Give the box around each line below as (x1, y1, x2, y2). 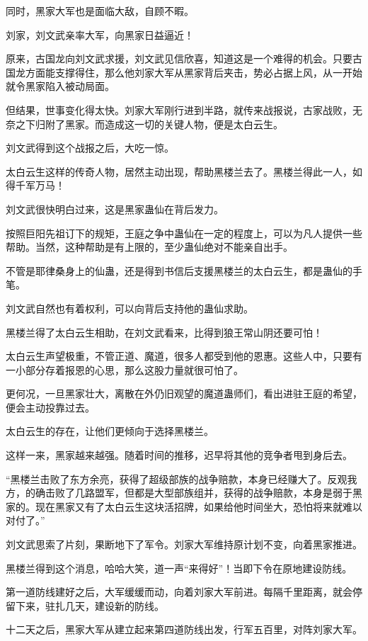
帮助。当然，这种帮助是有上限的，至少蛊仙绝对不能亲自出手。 (6, 239, 293, 254)
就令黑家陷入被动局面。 (6, 79, 115, 93)
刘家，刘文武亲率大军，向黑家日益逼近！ (6, 27, 194, 42)
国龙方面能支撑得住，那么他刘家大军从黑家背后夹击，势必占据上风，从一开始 (6, 64, 362, 79)
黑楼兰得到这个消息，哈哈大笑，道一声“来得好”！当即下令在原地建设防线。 (6, 560, 352, 575)
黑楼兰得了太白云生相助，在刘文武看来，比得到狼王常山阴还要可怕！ (6, 324, 323, 339)
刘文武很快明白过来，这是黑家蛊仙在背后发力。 (6, 201, 224, 216)
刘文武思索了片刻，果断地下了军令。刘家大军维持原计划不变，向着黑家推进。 (6, 537, 362, 552)
